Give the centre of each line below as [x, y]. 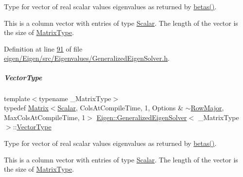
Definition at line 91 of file [43, 48]
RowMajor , [207, 108]
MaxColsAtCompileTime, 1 [45, 117]
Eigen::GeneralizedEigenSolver [142, 117]
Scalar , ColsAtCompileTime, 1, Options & [120, 108]
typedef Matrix [26, 108]
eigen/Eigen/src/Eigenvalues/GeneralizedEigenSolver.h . [87, 58]
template [17, 98]
